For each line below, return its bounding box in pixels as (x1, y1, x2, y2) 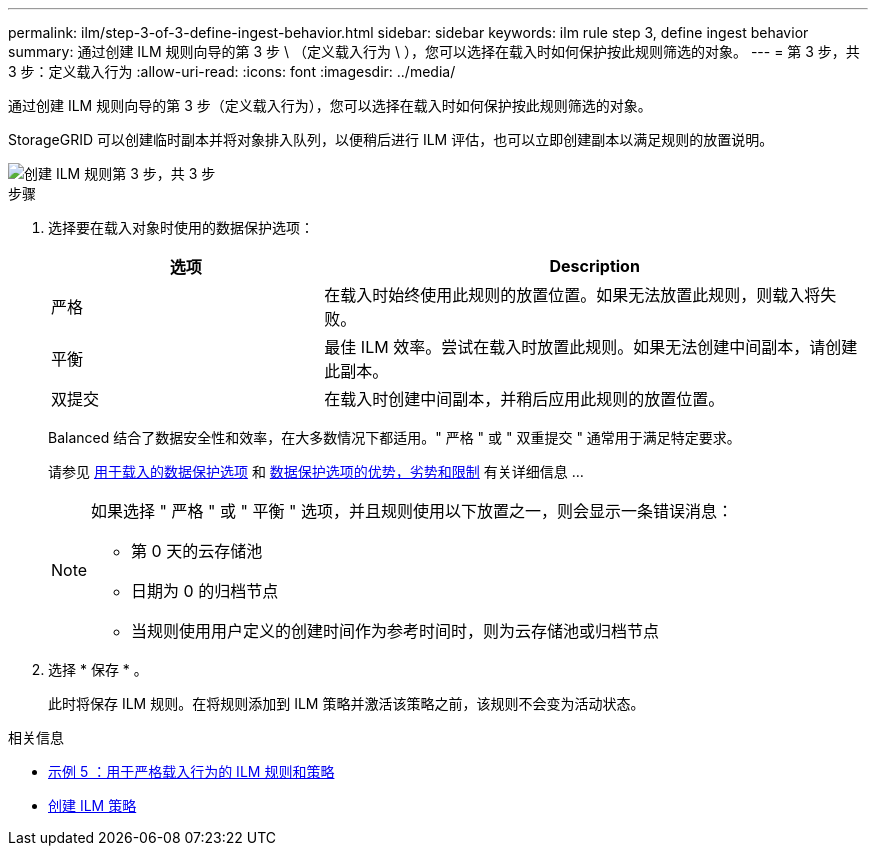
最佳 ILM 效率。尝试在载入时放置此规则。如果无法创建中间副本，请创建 (324, 337, 858, 357)
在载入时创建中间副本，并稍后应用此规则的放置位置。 (324, 389, 725, 409)
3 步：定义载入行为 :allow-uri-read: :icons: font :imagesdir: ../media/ (8, 63, 456, 80)
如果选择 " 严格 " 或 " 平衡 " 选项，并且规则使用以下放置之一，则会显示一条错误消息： (91, 501, 733, 521)
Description (549, 256, 640, 276)
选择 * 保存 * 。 (48, 661, 148, 678)
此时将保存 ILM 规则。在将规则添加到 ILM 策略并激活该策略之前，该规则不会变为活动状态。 (48, 695, 645, 712)
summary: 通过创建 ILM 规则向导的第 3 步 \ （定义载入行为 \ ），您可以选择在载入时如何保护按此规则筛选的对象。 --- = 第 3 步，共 (8, 43, 860, 60)
